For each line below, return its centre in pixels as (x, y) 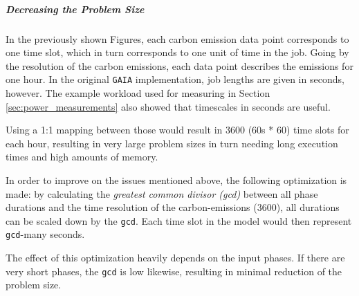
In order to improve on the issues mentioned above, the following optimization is (176, 179)
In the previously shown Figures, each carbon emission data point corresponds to (177, 38)
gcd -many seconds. (45, 234)
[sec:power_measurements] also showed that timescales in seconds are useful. (168, 106)
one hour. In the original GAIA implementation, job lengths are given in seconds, (175, 79)
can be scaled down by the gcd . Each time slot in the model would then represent (179, 220)
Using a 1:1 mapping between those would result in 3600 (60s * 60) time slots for (177, 130)
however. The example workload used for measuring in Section (138, 93)
